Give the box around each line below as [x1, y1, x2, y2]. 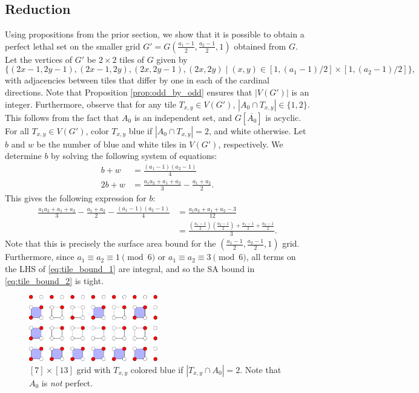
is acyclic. [265, 111, 302, 123]
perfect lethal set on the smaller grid [5, 39, 140, 52]
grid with [76, 363, 111, 375]
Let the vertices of [5, 53, 73, 65]
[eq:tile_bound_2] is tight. [5, 274, 104, 287]
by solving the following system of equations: [51, 149, 217, 162]
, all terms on [246, 250, 296, 263]
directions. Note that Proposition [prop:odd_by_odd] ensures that [5, 85, 252, 98]
